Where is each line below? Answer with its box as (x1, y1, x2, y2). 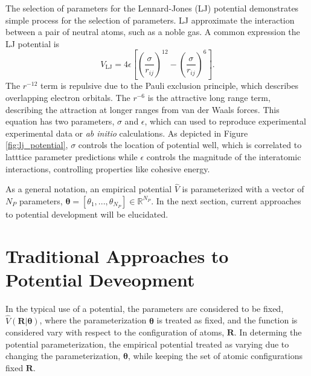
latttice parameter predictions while (5, 150, 138, 163)
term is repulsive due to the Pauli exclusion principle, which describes (40, 79, 298, 92)
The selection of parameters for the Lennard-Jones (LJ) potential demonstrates (5, 2, 299, 14)
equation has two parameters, (5, 115, 115, 128)
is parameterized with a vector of (182, 183, 304, 195)
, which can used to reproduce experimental (144, 115, 306, 128)
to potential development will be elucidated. (5, 207, 168, 220)
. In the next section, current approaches (151, 194, 301, 207)
